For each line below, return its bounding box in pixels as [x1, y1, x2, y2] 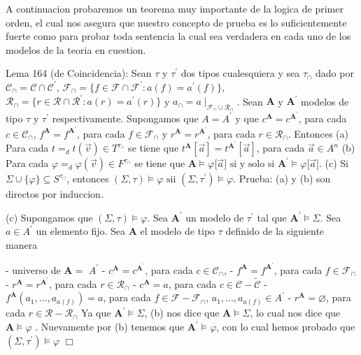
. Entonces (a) [288, 126, 348, 140]
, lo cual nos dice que [250, 305, 341, 320]
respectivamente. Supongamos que [52, 110, 199, 125]
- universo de [6, 262, 61, 277]
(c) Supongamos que [6, 210, 93, 224]
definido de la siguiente [225, 224, 325, 238]
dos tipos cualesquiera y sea [180, 66, 300, 80]
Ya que [81, 305, 111, 320]
